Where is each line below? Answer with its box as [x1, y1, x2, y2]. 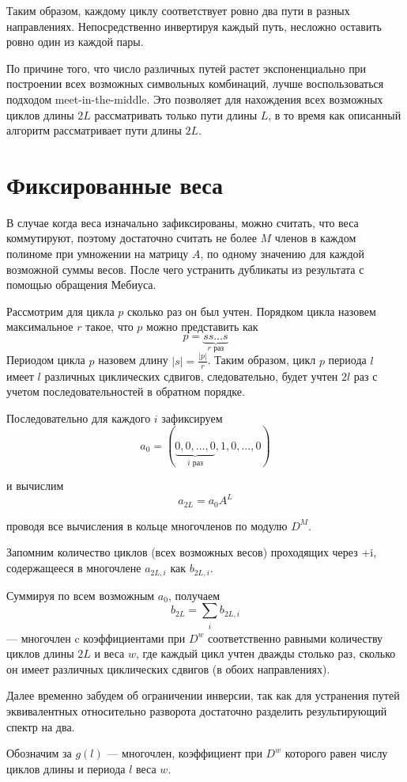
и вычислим [6, 477, 64, 494]
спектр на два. [6, 718, 75, 735]
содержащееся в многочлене [6, 560, 141, 576]
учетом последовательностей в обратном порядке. [6, 383, 245, 400]
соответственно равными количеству [207, 629, 383, 646]
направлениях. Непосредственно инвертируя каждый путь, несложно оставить [6, 17, 382, 34]
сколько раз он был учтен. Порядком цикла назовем [126, 302, 376, 319]
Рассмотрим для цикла [6, 302, 115, 319]
